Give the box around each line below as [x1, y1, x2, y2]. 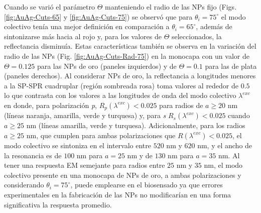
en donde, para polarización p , [4, 99, 97, 110]
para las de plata [205, 60, 257, 71]
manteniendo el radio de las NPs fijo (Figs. [105, 2, 237, 12]
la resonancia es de [4, 150, 62, 160]
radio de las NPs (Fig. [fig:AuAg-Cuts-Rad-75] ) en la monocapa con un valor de [4, 50, 249, 61]
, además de [196, 21, 232, 32]
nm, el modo [204, 160, 243, 170]
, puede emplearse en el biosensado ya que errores [70, 179, 223, 190]
